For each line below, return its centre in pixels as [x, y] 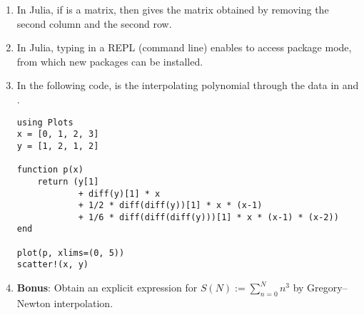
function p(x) [50, 170]
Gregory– [327, 288]
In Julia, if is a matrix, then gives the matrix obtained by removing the [173, 9]
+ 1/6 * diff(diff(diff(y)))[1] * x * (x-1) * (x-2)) [208, 217]
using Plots [45, 122]
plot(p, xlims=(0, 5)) [71, 253]
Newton [34, 303]
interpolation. [84, 303]
